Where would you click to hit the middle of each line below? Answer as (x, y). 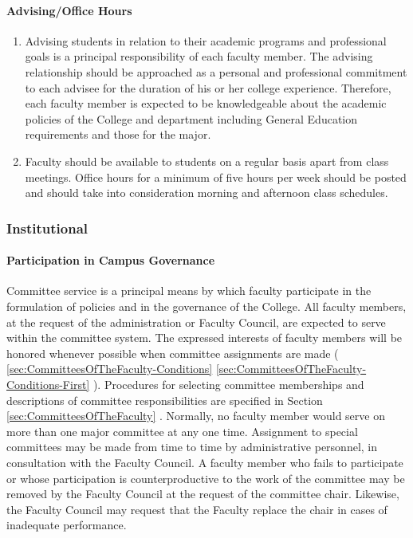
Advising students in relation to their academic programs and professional (206, 40)
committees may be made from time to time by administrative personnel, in (192, 447)
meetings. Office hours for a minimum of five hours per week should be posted (216, 177)
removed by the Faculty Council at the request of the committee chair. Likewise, (203, 494)
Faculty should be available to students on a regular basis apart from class (207, 161)
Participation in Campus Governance (111, 260)
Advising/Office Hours (69, 10)
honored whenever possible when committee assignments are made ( (173, 353)
